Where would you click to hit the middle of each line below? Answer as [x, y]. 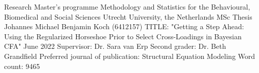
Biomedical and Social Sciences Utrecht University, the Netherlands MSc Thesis [128, 16]
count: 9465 [22, 66]
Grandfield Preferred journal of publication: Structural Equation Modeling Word [130, 56]
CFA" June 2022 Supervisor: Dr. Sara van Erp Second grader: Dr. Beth [115, 46]
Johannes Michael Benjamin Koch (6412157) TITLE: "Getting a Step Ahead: [124, 26]
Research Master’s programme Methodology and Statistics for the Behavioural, [127, 7]
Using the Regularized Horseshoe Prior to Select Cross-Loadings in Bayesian [123, 36]
